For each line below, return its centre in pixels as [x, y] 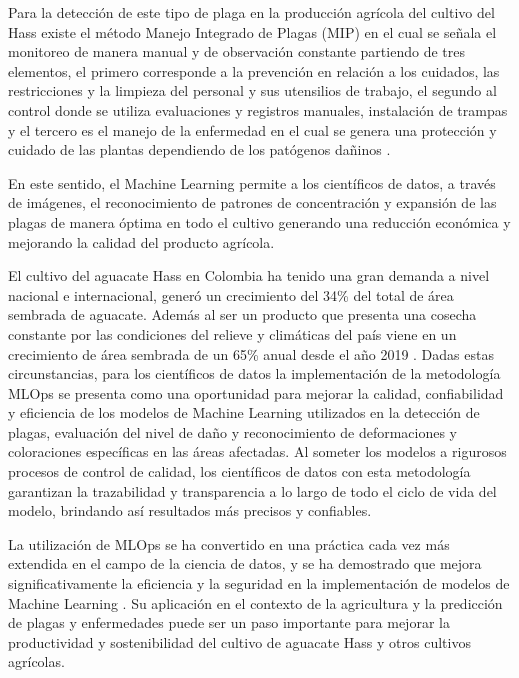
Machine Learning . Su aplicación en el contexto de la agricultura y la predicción [255, 602]
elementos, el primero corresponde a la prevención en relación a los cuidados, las [254, 70]
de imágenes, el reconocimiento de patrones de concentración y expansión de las [252, 202]
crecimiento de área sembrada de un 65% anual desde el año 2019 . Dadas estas [251, 353]
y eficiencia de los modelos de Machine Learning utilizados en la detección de [244, 412]
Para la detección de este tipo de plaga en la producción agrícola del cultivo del [251, 12]
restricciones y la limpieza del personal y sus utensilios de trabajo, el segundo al [252, 90]
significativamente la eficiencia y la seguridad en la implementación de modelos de [259, 583]
